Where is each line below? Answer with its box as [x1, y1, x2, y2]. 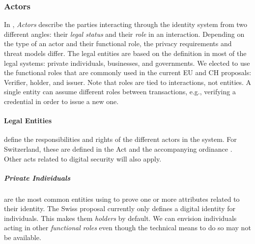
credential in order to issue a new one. [4, 96, 119, 106]
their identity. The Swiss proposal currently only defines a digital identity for [4, 203, 236, 214]
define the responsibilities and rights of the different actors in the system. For [4, 134, 237, 144]
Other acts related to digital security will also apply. [4, 153, 162, 163]
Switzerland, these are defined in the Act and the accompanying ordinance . [4, 143, 232, 154]
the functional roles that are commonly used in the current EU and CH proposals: [4, 67, 252, 78]
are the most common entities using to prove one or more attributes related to [4, 193, 240, 204]
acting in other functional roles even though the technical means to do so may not [4, 222, 251, 233]
